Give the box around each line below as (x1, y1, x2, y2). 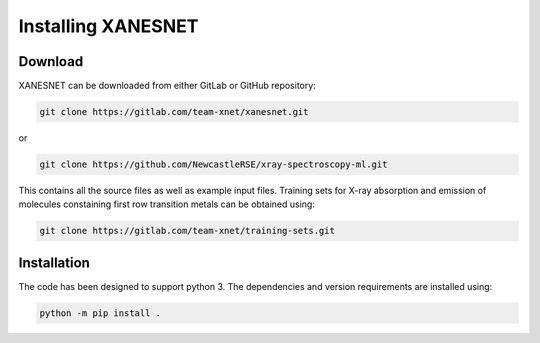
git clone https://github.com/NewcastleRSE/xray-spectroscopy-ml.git (39, 159, 388, 170)
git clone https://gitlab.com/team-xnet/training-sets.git (39, 225, 335, 237)
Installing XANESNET (18, 15, 199, 37)
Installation (18, 254, 90, 271)
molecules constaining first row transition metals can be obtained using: (18, 198, 315, 210)
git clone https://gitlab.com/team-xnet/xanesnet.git (39, 106, 309, 118)
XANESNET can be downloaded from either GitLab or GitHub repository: (18, 80, 317, 92)
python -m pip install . (39, 307, 162, 319)
